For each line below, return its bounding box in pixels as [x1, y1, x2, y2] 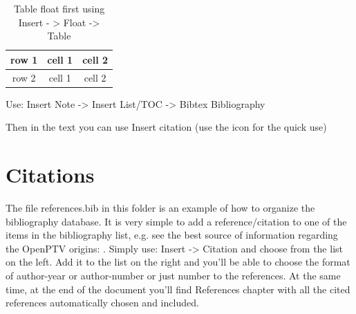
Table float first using [13, 1, 105, 15]
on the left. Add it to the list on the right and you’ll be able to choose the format [6, 255, 350, 269]
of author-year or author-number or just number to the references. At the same [6, 268, 341, 282]
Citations [6, 160, 95, 189]
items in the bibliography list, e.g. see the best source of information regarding [6, 228, 338, 242]
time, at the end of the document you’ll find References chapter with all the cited [6, 281, 350, 296]
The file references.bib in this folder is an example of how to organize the [6, 201, 315, 215]
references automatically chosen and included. [6, 295, 199, 310]
